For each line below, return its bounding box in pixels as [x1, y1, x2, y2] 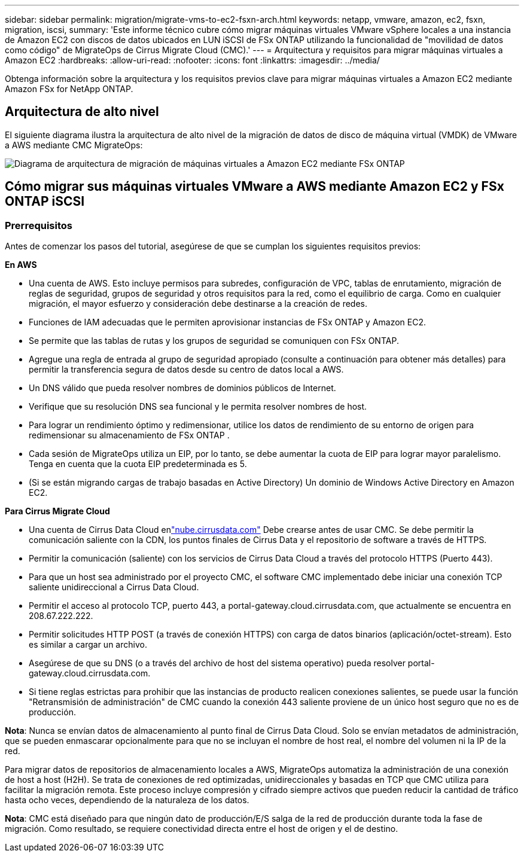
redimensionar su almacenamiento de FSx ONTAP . [29, 430, 230, 441]
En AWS [5, 260, 37, 270]
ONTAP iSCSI [5, 194, 85, 209]
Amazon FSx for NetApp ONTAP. [5, 84, 133, 94]
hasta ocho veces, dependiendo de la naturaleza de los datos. [5, 795, 249, 806]
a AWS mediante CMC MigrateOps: [5, 139, 143, 150]
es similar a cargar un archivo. [29, 639, 147, 650]
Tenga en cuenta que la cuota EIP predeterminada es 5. [29, 459, 247, 469]
